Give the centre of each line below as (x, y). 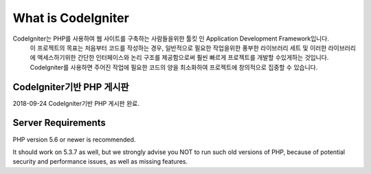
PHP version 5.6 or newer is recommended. (74, 139)
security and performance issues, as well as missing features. (100, 162)
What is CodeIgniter (71, 18)
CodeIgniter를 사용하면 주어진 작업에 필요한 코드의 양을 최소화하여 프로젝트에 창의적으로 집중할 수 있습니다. (174, 67)
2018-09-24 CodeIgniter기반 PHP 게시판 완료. (76, 103)
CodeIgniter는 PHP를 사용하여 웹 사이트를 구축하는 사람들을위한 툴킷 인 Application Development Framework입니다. (171, 39)
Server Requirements (59, 123)
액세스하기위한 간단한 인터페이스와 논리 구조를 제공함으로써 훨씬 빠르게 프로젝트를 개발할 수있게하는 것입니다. (183, 58)
